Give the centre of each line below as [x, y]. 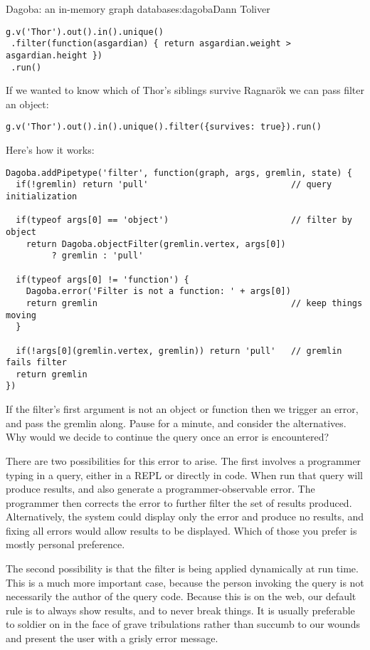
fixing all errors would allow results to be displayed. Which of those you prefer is [181, 530]
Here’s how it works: [50, 150]
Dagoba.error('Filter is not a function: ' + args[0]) [158, 292]
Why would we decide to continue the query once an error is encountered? [168, 437]
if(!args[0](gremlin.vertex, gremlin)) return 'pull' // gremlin [179, 351]
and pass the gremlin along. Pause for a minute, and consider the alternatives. [176, 423]
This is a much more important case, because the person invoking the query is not [185, 582]
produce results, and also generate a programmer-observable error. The [160, 489]
